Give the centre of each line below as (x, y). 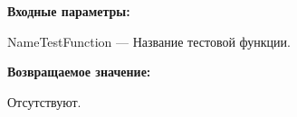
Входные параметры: (69, 11)
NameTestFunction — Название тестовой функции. (149, 41)
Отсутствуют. (44, 101)
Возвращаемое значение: (79, 72)
